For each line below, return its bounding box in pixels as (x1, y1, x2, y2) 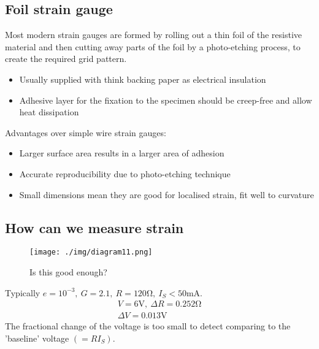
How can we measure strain (5, 218, 184, 237)
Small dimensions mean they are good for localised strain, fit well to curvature (19, 188, 314, 201)
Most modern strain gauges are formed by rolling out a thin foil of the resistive (5, 28, 302, 41)
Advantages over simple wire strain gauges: (5, 126, 166, 139)
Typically (5, 286, 40, 299)
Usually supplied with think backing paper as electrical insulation (19, 72, 266, 85)
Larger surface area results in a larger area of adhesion (19, 147, 225, 159)
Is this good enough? (29, 266, 107, 278)
